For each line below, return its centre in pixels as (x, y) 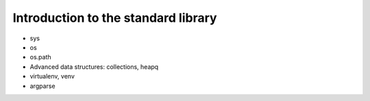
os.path (40, 57)
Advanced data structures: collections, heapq (94, 67)
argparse (42, 86)
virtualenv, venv (52, 76)
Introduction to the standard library (115, 18)
